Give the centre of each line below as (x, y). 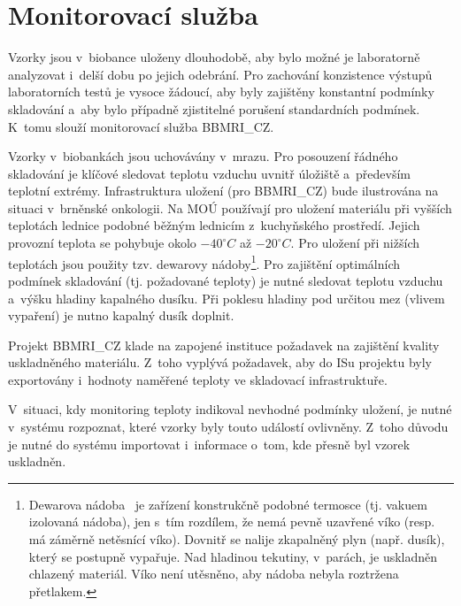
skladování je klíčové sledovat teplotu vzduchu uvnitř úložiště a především (209, 173)
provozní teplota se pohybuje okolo (102, 243)
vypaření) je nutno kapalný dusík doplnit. (121, 315)
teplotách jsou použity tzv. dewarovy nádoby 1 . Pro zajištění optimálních (204, 262)
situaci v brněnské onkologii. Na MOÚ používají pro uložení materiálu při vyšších (230, 207)
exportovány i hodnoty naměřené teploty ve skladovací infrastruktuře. (198, 379)
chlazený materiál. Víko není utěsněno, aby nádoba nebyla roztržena (214, 574)
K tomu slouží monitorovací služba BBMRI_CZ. (141, 126)
